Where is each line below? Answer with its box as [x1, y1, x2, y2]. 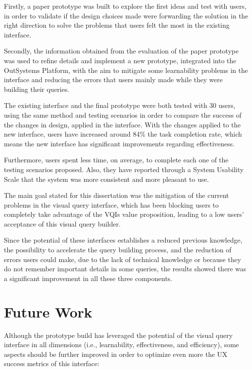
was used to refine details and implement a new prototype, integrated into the [4, 55, 236, 65]
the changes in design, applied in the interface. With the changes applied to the [4, 119, 241, 129]
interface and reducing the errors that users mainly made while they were [4, 74, 223, 85]
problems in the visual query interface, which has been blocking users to [4, 199, 219, 210]
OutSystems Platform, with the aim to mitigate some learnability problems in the [4, 65, 248, 75]
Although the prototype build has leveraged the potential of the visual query [4, 330, 233, 340]
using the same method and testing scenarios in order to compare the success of [4, 109, 242, 120]
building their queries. [4, 84, 70, 94]
